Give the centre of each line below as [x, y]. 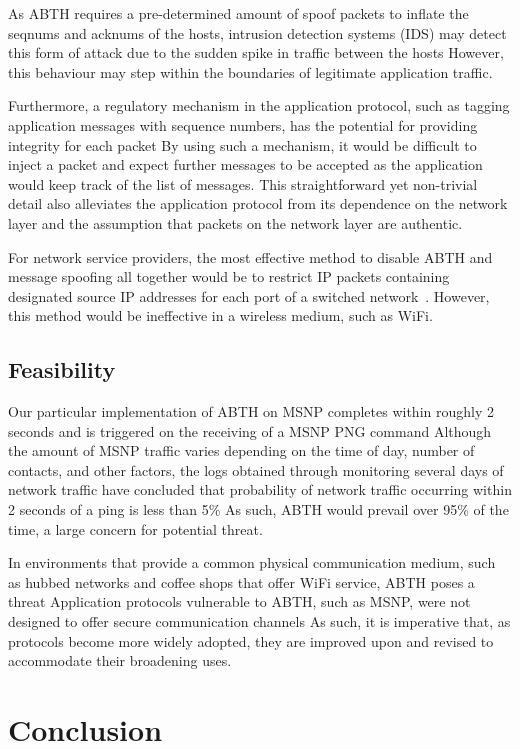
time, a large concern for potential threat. [135, 528]
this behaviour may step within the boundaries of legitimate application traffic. [250, 71]
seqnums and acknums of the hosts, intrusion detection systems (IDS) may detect [257, 32]
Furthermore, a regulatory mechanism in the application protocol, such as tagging [259, 105]
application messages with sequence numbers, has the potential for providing [243, 124]
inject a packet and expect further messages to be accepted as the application [245, 164]
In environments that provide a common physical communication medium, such [252, 562]
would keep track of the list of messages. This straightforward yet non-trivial [243, 183]
